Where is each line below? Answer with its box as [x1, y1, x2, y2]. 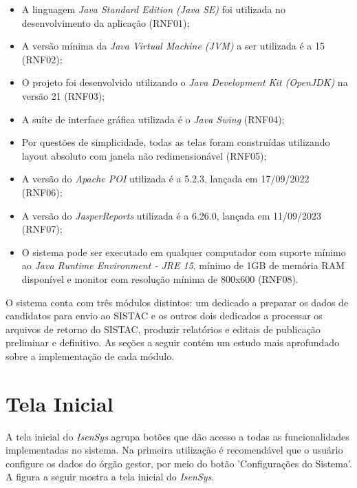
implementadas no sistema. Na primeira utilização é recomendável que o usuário [6, 443, 343, 457]
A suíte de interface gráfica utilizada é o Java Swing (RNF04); [21, 112, 285, 126]
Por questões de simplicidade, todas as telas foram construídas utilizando [21, 135, 330, 149]
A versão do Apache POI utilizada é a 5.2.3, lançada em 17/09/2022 [21, 171, 310, 186]
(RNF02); [21, 52, 63, 66]
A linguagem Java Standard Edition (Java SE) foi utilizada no [21, 2, 285, 16]
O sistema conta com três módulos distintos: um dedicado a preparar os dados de [6, 295, 349, 309]
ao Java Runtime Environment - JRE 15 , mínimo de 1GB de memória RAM [21, 258, 345, 273]
